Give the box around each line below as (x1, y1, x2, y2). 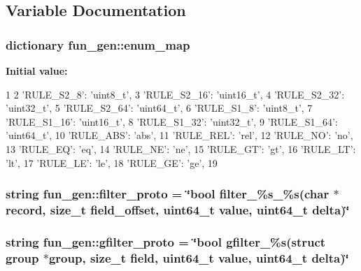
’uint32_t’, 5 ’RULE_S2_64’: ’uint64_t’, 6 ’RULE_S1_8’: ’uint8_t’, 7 (6, 101, 313, 115)
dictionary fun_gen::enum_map (6, 36, 190, 53)
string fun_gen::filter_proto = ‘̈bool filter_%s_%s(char (6, 185, 330, 203)
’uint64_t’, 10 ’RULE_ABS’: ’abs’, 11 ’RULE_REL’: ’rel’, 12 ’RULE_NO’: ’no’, (6, 128, 353, 142)
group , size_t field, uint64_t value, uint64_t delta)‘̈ (48, 249, 349, 266)
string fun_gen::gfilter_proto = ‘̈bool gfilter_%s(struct (6, 233, 326, 250)
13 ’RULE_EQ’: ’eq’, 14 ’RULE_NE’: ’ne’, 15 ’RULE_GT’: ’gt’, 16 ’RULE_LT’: (6, 141, 356, 156)
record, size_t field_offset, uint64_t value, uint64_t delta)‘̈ (6, 201, 350, 218)
